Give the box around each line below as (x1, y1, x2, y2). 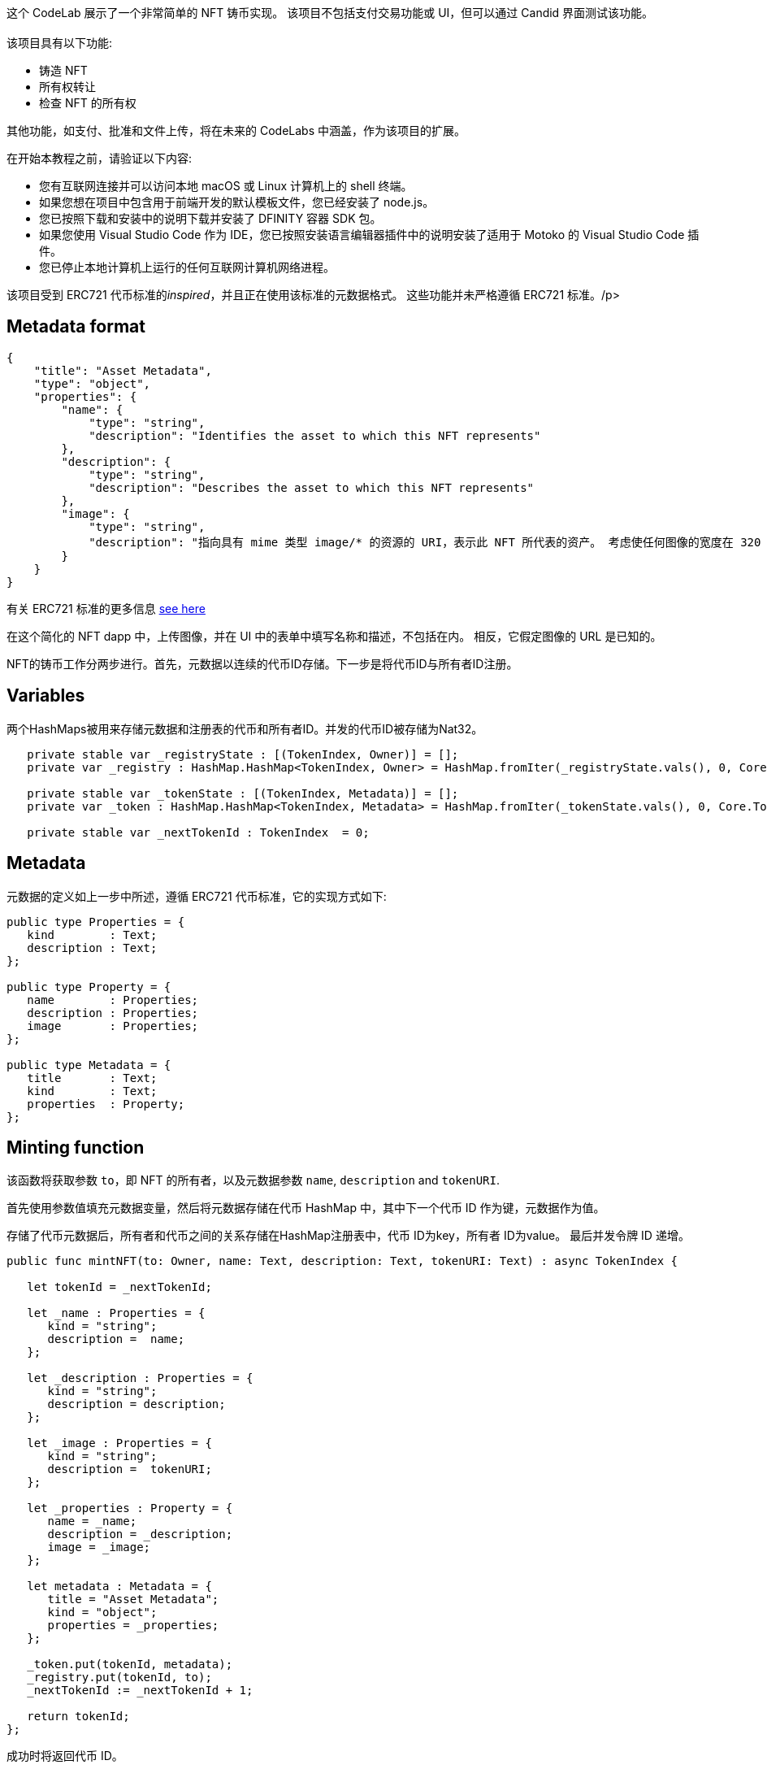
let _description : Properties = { (27, 1371, 253, 1385)
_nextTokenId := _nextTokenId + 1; (27, 1684, 253, 1697)
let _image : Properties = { (27, 1436, 212, 1450)
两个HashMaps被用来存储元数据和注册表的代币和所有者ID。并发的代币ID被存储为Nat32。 (6, 721, 483, 736)
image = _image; (47, 1541, 151, 1554)
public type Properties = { (6, 915, 185, 928)
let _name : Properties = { (27, 1306, 206, 1320)
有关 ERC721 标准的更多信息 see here (6, 601, 206, 615)
